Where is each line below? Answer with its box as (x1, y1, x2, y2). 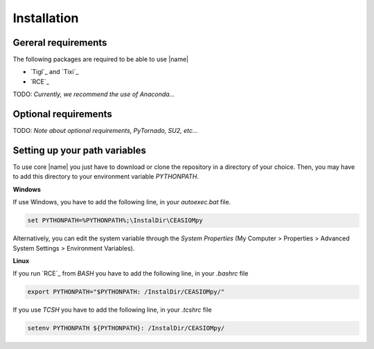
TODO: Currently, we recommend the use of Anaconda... (12, 90, 175, 98)
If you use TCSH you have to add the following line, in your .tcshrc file (12, 305, 212, 314)
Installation (12, 10, 79, 26)
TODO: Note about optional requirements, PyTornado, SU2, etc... (12, 127, 198, 135)
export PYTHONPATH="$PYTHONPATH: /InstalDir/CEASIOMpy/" (27, 288, 225, 296)
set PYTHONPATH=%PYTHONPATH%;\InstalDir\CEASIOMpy (27, 217, 204, 224)
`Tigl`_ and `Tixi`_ (30, 68, 79, 76)
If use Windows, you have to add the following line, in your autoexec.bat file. (12, 198, 231, 206)
